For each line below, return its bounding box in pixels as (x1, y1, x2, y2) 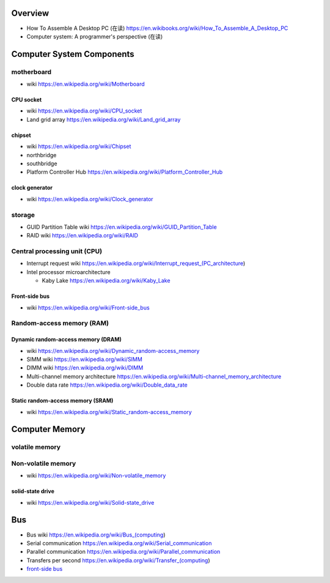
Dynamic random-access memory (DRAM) (11, 336, 122, 343)
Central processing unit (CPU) (11, 247, 103, 256)
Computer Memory (11, 424, 86, 434)
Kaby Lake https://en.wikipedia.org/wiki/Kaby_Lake (42, 277, 170, 284)
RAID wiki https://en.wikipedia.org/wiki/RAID (26, 232, 139, 239)
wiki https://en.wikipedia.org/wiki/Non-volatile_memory (26, 472, 166, 480)
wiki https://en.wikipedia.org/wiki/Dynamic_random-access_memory (26, 347, 200, 354)
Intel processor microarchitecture (26, 268, 111, 275)
